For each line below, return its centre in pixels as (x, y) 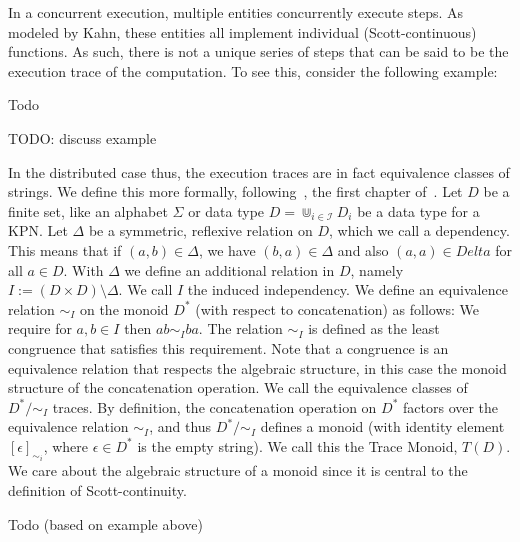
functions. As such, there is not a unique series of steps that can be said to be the (258, 51)
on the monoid (124, 308)
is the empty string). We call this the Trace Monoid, (297, 445)
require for (40, 328)
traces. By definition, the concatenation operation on (214, 406)
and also (363, 249)
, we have (227, 249)
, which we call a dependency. (419, 230)
